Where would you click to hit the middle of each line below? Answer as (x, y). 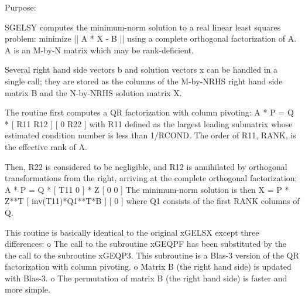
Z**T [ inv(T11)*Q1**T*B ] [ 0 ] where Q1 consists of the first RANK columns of (152, 201)
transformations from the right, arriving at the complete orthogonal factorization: (151, 178)
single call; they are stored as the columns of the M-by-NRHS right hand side (144, 81)
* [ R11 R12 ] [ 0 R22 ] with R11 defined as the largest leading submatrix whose (149, 123)
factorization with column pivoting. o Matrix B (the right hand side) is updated (148, 266)
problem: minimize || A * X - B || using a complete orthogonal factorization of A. (151, 38)
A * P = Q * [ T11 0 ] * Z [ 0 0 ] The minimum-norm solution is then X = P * (147, 189)
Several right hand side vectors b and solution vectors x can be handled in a (141, 69)
